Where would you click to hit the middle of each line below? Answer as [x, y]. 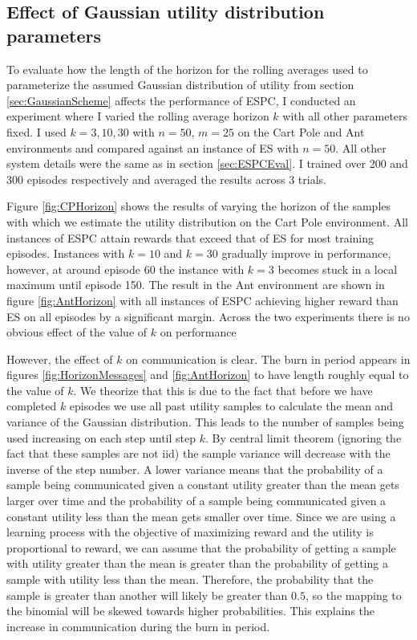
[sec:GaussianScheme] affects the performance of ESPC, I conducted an [181, 100]
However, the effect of [60, 359]
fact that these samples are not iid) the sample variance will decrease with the [198, 453]
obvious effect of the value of [77, 332]
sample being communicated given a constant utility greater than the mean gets [203, 485]
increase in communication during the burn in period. [138, 626]
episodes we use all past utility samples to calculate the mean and [231, 406]
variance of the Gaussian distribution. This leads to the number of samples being [205, 422]
